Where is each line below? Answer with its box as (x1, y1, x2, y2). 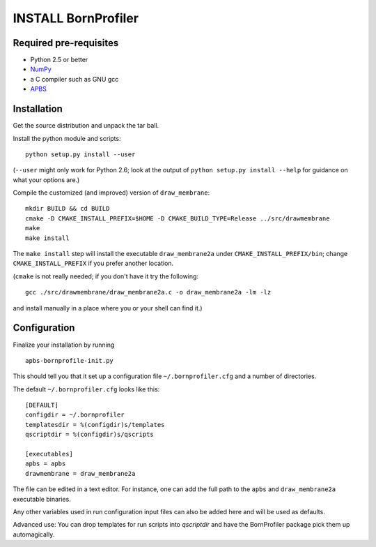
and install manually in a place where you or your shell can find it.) (13, 304, 203, 312)
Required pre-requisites (13, 37, 119, 49)
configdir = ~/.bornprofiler (25, 411, 125, 419)
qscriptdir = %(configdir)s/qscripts (25, 430, 155, 439)
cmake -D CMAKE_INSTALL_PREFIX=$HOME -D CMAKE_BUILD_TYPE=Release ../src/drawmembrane (25, 214, 330, 223)
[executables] (25, 450, 73, 458)
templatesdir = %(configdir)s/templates (25, 421, 165, 428)
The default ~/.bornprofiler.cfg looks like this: (13, 384, 160, 394)
